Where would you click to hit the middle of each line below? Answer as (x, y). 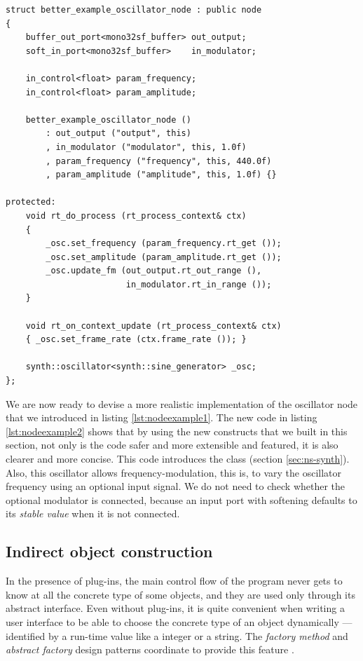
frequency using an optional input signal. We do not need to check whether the (176, 486)
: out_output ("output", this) (118, 134)
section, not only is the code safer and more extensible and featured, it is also (172, 445)
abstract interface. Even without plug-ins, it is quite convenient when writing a (175, 608)
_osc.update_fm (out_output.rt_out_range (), (154, 271)
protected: (31, 202)
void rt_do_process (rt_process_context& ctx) (136, 216)
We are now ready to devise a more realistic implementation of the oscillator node (182, 403)
